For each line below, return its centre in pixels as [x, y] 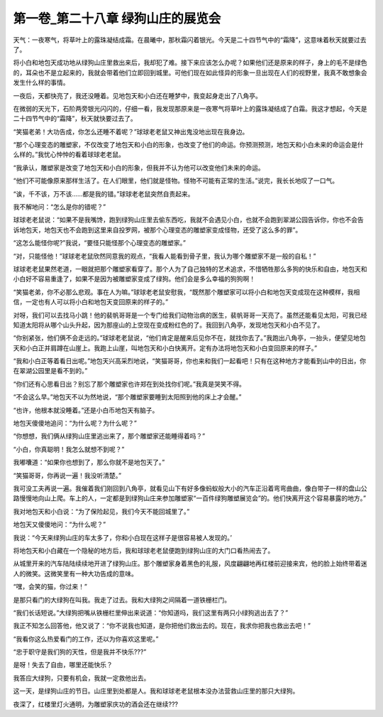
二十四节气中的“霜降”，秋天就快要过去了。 [75, 119]
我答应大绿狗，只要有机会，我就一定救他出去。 [82, 678]
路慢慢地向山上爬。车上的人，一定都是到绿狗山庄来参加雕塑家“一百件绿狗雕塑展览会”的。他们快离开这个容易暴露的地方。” [190, 498]
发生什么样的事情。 [41, 82]
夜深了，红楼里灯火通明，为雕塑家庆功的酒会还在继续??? [96, 704]
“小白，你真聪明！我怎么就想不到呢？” [69, 449]
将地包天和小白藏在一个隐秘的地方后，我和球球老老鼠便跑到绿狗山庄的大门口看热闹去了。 [144, 550]
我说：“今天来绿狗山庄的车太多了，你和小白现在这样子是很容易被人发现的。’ [122, 537]
